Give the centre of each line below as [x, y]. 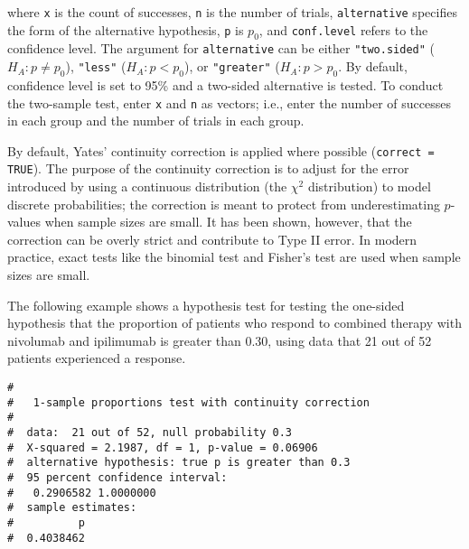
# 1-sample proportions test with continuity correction [188, 402]
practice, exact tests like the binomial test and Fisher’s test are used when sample [234, 257]
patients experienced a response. [97, 358]
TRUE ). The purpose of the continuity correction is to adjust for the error [208, 168]
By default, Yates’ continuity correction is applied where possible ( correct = [221, 150]
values [24, 222]
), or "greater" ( [232, 66]
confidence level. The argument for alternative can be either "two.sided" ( [221, 48]
